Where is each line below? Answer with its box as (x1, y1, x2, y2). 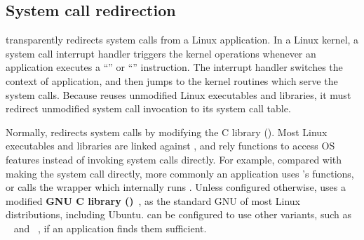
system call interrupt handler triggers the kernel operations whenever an (6, 46, 316, 60)
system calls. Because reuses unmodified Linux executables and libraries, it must (6, 87, 351, 102)
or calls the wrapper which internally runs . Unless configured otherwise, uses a (6, 180, 346, 194)
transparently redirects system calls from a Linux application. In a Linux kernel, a (6, 32, 359, 47)
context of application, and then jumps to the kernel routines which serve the (6, 73, 338, 88)
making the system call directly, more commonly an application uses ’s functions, (6, 166, 354, 180)
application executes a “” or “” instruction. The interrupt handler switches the (6, 60, 343, 74)
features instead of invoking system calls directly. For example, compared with (6, 152, 342, 166)
